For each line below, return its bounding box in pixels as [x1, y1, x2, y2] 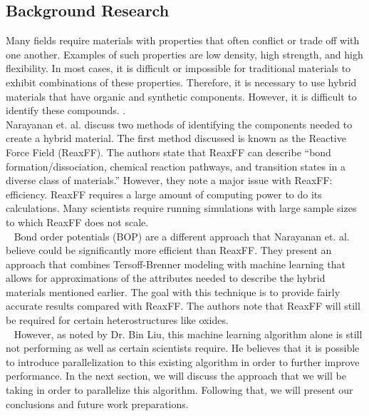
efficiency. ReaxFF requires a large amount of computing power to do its [6, 186, 322, 201]
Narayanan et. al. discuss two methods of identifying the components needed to [6, 116, 353, 131]
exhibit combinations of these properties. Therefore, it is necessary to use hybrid [6, 74, 357, 89]
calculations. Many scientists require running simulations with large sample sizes [6, 201, 357, 215]
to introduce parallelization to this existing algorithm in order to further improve [6, 354, 360, 369]
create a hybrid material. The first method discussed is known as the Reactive [6, 131, 346, 146]
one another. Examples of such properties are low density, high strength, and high [6, 46, 363, 61]
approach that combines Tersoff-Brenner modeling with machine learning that [6, 256, 345, 271]
